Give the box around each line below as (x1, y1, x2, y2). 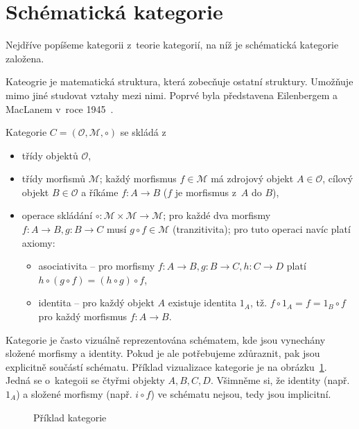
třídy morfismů (21, 171, 85, 186)
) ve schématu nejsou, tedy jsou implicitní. (150, 387, 331, 401)
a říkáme (81, 184, 119, 199)
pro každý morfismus (38, 309, 127, 324)
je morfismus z (175, 184, 236, 199)
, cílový (322, 171, 353, 186)
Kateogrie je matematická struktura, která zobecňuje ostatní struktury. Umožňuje (6, 74, 353, 89)
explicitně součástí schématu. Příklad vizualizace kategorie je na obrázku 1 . (6, 359, 327, 374)
